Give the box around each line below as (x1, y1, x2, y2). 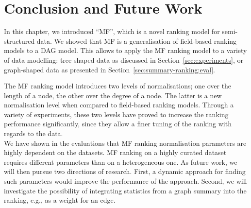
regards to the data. (4, 128, 63, 139)
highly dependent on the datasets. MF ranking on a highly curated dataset (4, 147, 227, 157)
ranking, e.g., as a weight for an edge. (4, 195, 116, 205)
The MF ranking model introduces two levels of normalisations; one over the (4, 81, 232, 91)
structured (4, 35, 35, 46)
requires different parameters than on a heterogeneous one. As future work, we (4, 156, 237, 167)
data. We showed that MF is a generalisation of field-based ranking (36, 35, 237, 46)
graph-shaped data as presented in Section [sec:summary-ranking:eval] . (4, 64, 215, 74)
